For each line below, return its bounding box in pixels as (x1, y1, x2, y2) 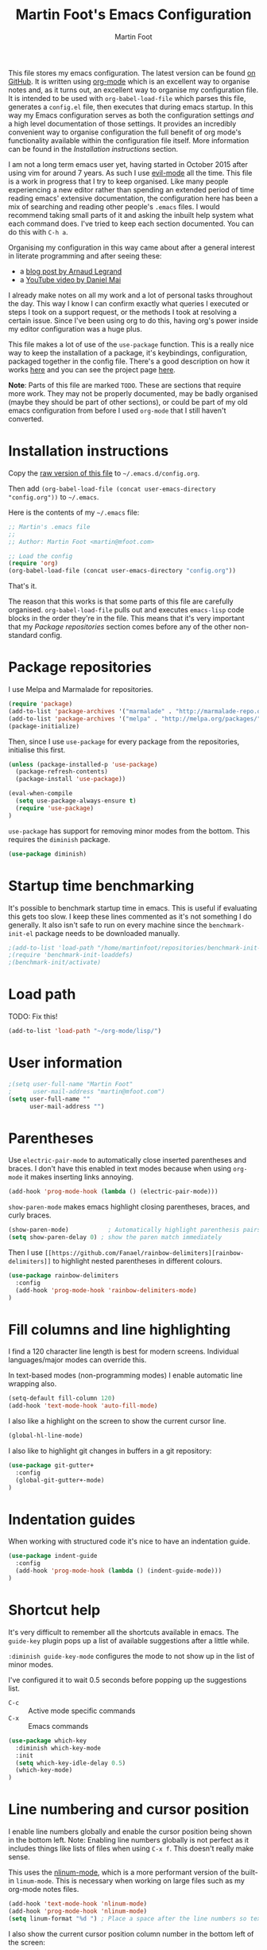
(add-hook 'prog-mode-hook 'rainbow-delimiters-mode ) (15, 1286, 197, 1294)
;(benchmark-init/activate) (8, 958, 102, 967)
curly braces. (8, 1210, 52, 1220)
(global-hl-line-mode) (8, 1431, 83, 1440)
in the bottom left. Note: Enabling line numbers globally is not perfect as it (8, 1835, 249, 1845)
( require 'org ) (8, 559, 59, 568)
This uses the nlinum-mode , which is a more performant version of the (8, 1867, 240, 1878)
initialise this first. (8, 745, 66, 755)
